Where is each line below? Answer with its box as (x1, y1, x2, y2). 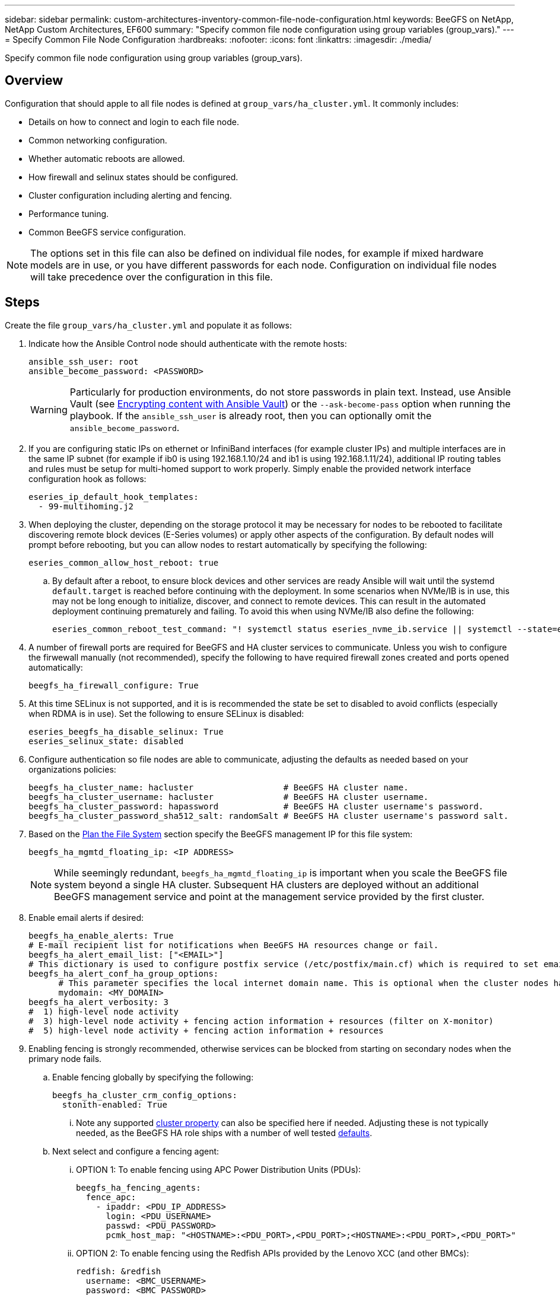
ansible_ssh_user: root (28, 356, 139, 366)
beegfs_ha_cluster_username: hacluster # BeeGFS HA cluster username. (28, 792, 429, 802)
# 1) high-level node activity (28, 1006, 179, 1016)
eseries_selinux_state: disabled (28, 736, 184, 746)
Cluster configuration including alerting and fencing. (28, 190, 232, 200)
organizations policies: (28, 764, 116, 774)
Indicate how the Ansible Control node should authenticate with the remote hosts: (28, 338, 347, 349)
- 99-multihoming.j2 (38, 501, 134, 511)
